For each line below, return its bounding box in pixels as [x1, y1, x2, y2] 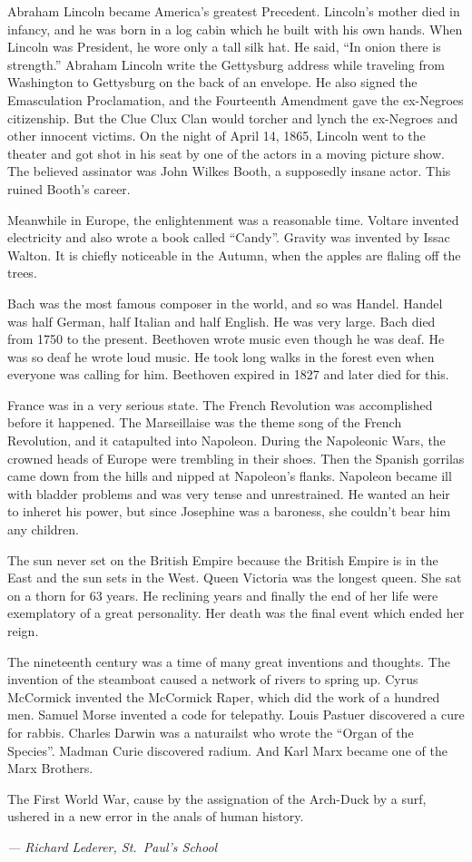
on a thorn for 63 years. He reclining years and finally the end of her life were [7, 585, 438, 604]
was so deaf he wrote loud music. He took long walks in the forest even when [7, 347, 435, 366]
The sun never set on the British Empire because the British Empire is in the [7, 550, 438, 569]
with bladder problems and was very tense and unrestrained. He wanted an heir [7, 484, 450, 503]
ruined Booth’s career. [7, 179, 131, 198]
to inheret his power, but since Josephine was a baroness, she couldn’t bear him [7, 502, 451, 521]
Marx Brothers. [7, 759, 93, 778]
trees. [7, 263, 37, 282]
